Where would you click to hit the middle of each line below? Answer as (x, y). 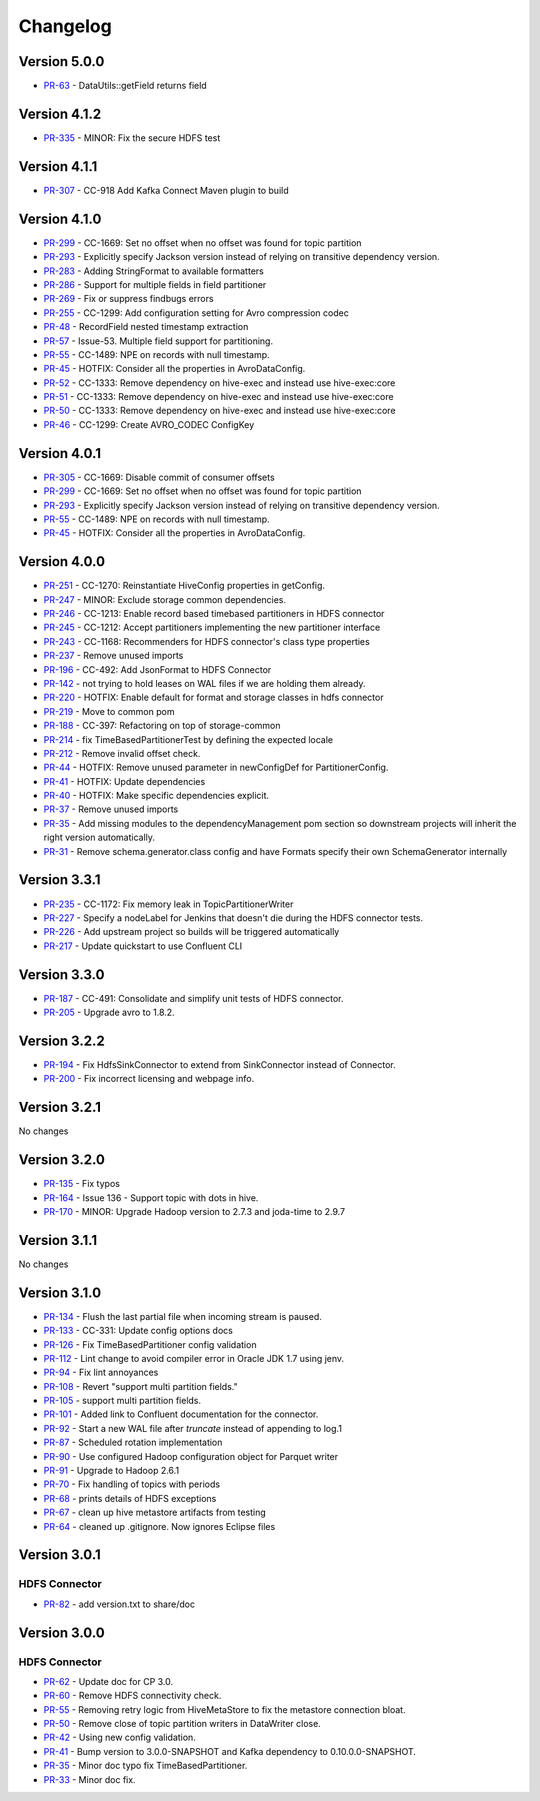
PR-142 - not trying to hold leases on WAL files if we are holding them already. (204, 683)
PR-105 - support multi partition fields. (122, 1401)
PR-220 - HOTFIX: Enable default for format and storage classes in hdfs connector (213, 697)
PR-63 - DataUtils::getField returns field (125, 86)
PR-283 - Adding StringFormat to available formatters (153, 271)
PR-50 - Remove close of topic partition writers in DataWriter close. (182, 1724)
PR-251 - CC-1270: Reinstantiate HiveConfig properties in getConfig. (184, 586)
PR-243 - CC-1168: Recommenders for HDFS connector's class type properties (206, 641)
